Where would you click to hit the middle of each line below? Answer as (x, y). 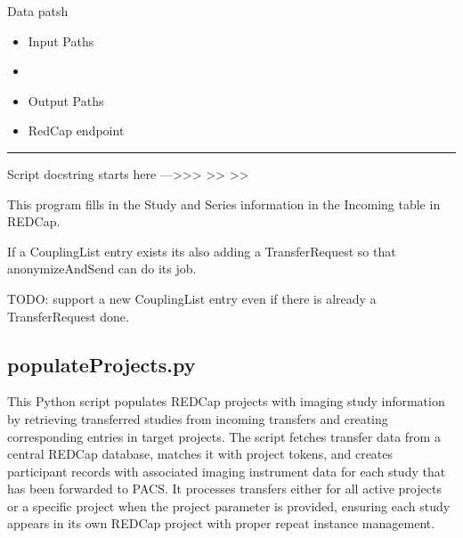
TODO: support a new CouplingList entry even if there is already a (192, 298)
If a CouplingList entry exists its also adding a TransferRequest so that (202, 251)
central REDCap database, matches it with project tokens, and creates (200, 454)
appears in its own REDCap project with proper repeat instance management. (221, 523)
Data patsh (38, 11)
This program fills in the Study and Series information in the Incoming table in (224, 204)
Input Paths (61, 41)
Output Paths (66, 100)
